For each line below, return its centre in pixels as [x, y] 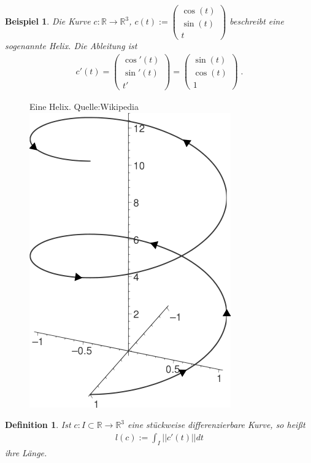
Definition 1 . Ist [38, 425]
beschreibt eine [257, 21]
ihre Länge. [26, 452]
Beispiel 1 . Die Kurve [48, 21]
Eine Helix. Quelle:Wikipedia [84, 106]
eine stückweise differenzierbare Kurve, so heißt [217, 425]
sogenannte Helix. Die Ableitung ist [71, 46]
